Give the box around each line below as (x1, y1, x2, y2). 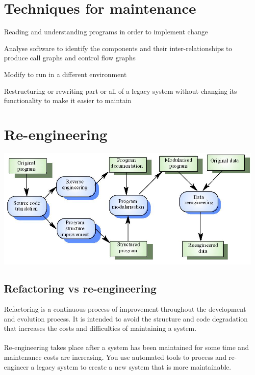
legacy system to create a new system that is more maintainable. (36, 361, 231, 372)
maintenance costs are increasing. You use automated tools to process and (4, 352, 227, 362)
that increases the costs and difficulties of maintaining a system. (4, 323, 197, 333)
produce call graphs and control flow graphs (4, 53, 136, 63)
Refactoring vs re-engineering (4, 281, 157, 296)
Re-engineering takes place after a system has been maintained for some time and (4, 342, 249, 352)
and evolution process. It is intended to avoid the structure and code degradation (4, 313, 248, 323)
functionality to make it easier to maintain (4, 95, 131, 106)
